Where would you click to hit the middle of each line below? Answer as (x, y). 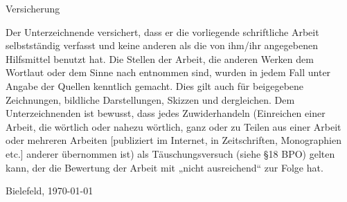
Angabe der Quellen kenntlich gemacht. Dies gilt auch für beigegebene (155, 85)
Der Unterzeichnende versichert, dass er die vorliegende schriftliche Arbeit (162, 31)
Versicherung (33, 8)
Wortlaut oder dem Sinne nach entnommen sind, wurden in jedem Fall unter (168, 72)
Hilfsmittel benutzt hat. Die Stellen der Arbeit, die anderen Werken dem (160, 58)
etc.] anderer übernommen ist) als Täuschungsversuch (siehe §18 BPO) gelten (170, 153)
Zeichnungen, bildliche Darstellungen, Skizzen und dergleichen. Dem (150, 99)
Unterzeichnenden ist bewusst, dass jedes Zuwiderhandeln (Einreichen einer (166, 113)
